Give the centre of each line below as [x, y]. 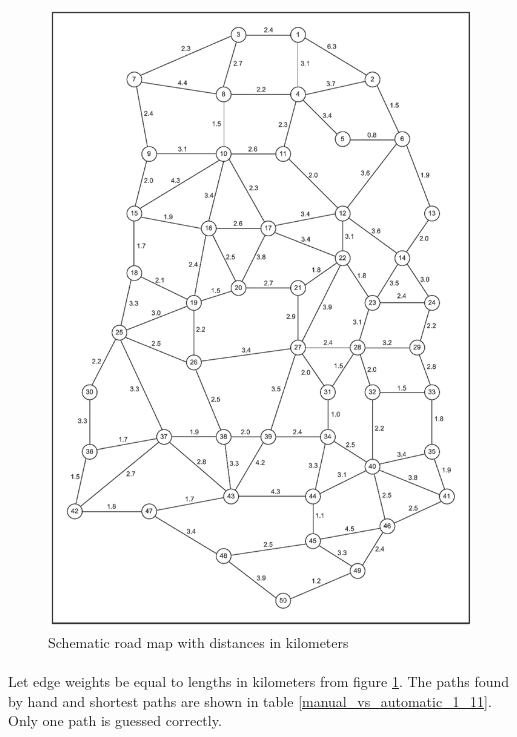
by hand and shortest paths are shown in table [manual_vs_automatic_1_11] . [250, 700]
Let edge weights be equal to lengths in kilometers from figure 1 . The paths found [259, 681]
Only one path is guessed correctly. [115, 720]
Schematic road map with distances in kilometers [198, 641]
